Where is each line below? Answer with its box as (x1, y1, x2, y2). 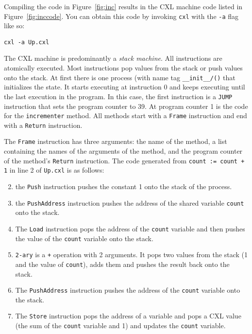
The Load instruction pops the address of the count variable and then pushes (15, 223, 245, 233)
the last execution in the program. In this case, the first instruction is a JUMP (4, 91, 233, 101)
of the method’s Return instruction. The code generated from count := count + (4, 155, 245, 165)
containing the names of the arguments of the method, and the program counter (4, 146, 243, 156)
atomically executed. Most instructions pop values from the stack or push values (4, 63, 243, 73)
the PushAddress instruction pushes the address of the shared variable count (15, 197, 244, 208)
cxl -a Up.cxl (4, 38, 50, 46)
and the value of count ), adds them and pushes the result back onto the (15, 259, 230, 269)
